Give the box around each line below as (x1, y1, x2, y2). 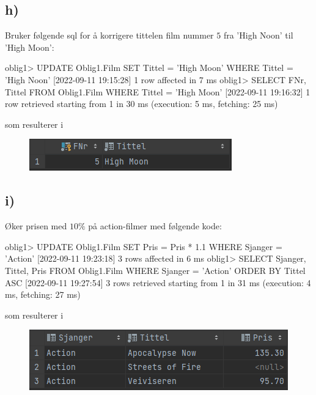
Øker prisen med (5, 220, 67, 232)
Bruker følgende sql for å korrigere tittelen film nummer (5, 29, 214, 42)
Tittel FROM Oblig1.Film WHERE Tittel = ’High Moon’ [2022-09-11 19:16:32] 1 (5, 85, 310, 98)
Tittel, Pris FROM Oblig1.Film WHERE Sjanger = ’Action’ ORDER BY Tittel (5, 264, 306, 276)
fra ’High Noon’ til (223, 29, 293, 42)
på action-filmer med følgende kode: (88, 220, 222, 232)
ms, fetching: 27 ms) (5, 288, 81, 301)
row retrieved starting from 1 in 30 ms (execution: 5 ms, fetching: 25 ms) (5, 97, 278, 110)
